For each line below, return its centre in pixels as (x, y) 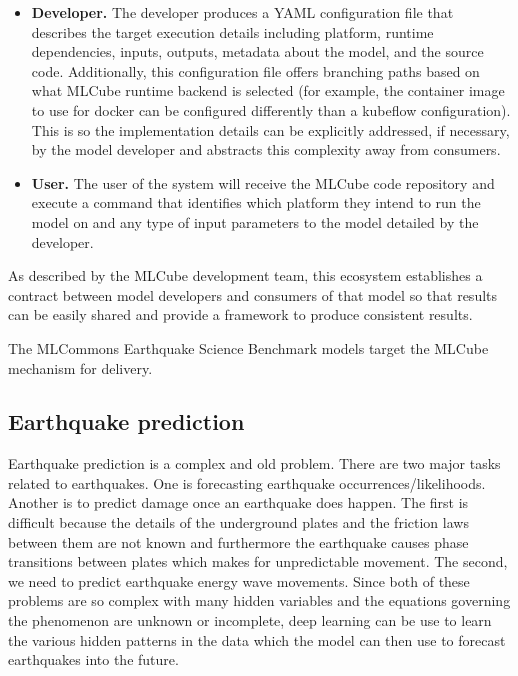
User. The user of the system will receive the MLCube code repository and (263, 182)
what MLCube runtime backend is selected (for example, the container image (268, 90)
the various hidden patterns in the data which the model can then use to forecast (257, 639)
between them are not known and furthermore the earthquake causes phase (238, 541)
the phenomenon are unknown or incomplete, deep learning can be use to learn (250, 620)
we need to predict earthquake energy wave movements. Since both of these (239, 580)
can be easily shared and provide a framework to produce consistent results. (240, 314)
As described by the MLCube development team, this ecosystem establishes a (245, 275)
